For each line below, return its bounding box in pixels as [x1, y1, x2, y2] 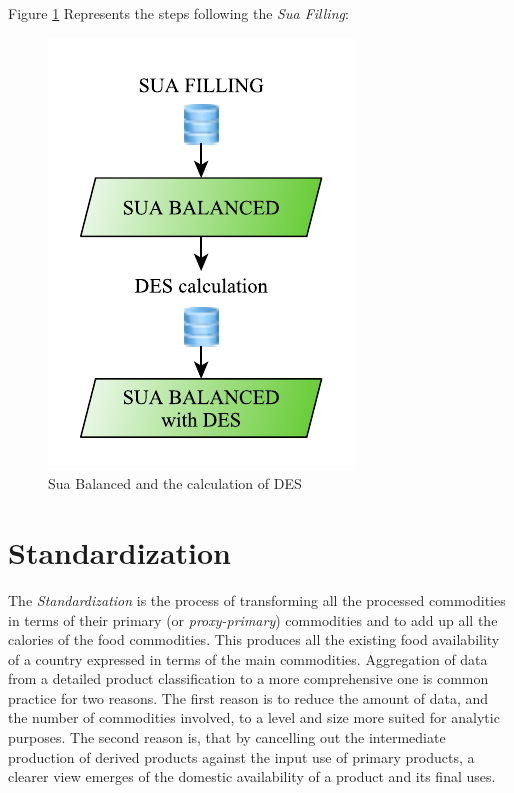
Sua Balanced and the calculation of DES [48, 473, 302, 494]
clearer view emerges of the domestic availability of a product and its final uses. [8, 766, 496, 787]
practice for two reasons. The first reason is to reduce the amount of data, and [8, 687, 489, 708]
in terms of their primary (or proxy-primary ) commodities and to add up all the [8, 609, 498, 630]
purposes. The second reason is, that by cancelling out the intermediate [8, 727, 446, 748]
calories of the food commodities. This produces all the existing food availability [8, 629, 500, 650]
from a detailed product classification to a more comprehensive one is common [8, 668, 489, 689]
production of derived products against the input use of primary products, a [8, 746, 475, 767]
